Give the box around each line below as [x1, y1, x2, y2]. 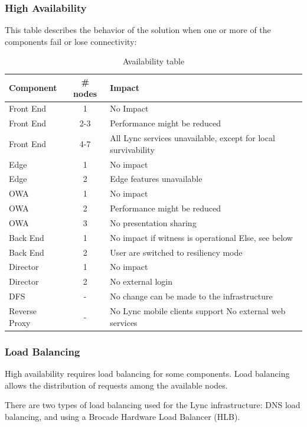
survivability [110, 143, 155, 155]
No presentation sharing [110, 216, 197, 229]
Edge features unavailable [110, 172, 203, 185]
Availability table [122, 55, 185, 67]
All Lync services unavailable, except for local [110, 132, 275, 144]
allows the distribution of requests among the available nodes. [5, 379, 228, 391]
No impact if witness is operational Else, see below [110, 231, 293, 243]
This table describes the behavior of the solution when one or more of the [5, 24, 271, 36]
